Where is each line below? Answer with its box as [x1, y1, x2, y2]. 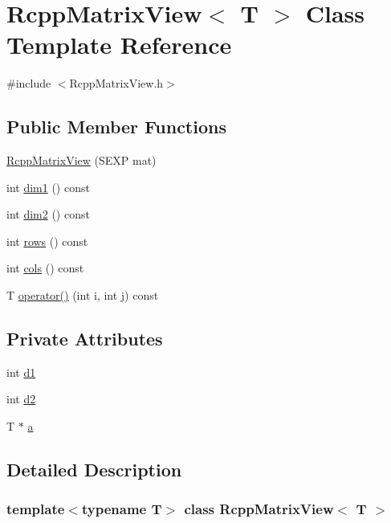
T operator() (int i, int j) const [6, 287, 159, 304]
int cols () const [6, 259, 84, 276]
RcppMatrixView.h [69, 75, 164, 92]
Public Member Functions [6, 114, 226, 139]
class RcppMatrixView [184, 499, 334, 519]
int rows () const [6, 232, 88, 249]
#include [6, 75, 51, 92]
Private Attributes [6, 326, 163, 351]
